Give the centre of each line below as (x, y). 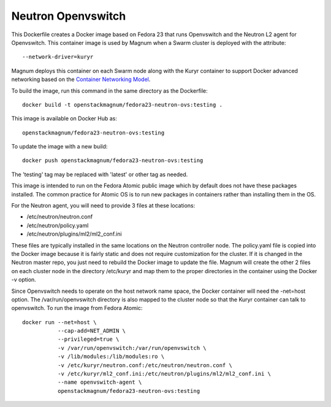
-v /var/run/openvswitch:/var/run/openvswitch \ (132, 348)
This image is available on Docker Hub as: (64, 118)
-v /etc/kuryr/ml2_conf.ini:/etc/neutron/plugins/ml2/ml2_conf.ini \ (164, 374)
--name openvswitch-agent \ (100, 382)
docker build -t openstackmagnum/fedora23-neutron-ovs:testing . (123, 105)
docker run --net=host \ (59, 322)
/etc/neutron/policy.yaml (58, 225)
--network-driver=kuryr (58, 57)
